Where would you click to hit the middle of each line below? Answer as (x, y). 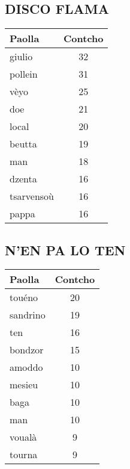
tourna (24, 455)
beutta (23, 144)
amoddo (26, 367)
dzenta (23, 179)
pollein (24, 74)
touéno (24, 297)
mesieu (24, 385)
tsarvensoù (32, 196)
